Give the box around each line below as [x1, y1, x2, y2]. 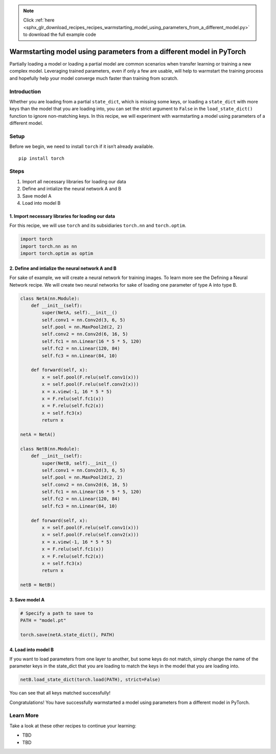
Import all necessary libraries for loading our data [22, 178, 126, 184]
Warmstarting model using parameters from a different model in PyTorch [9, 47, 246, 56]
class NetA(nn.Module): [20, 295, 80, 301]
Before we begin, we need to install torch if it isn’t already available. [9, 143, 154, 149]
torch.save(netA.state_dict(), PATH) [20, 632, 115, 637]
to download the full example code [23, 31, 97, 38]
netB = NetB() [20, 582, 56, 588]
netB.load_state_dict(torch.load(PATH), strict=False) [20, 677, 160, 683]
